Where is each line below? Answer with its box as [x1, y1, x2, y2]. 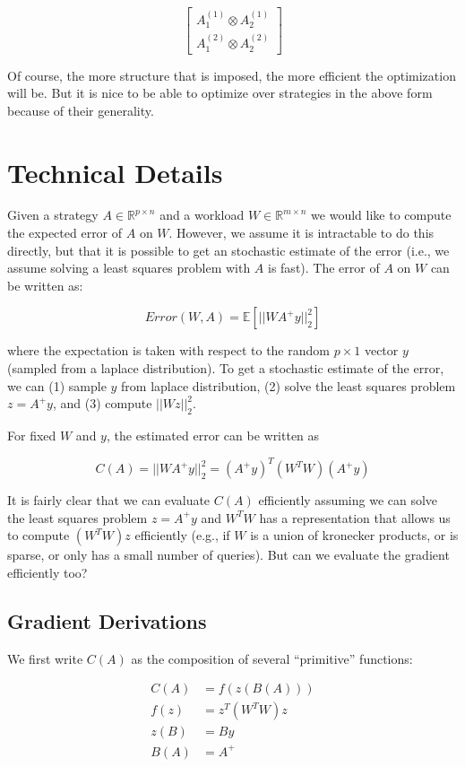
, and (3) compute [52, 394, 152, 413]
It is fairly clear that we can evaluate [7, 491, 211, 510]
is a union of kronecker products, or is [250, 526, 459, 545]
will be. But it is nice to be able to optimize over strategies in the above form [7, 83, 433, 102]
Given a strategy [7, 205, 99, 224]
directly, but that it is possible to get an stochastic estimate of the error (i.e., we [7, 240, 450, 259]
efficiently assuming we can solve [258, 491, 438, 510]
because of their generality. [7, 100, 154, 119]
